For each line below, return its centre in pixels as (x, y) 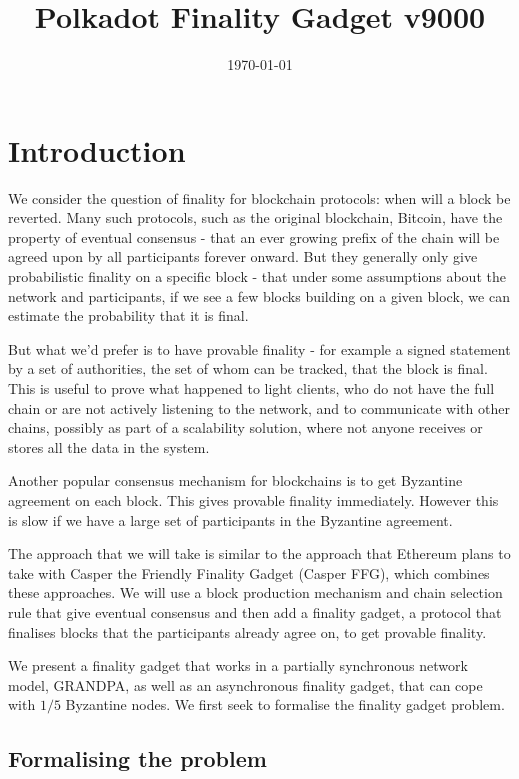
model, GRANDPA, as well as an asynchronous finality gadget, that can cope (245, 684)
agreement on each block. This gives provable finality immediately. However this (253, 499)
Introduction (97, 149)
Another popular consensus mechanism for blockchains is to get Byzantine (235, 480)
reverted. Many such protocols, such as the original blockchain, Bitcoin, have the (255, 217)
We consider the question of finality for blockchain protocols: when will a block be (259, 197)
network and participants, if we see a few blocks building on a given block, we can (259, 295)
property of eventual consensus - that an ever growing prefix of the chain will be (254, 236)
